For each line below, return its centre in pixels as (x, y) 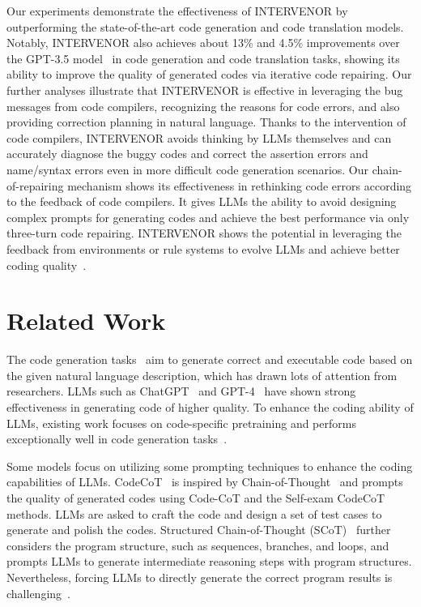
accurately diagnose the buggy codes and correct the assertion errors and (187, 154)
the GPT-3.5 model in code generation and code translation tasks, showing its (203, 58)
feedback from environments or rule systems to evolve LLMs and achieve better (203, 248)
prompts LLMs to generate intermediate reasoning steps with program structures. (209, 561)
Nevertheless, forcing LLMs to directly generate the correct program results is (200, 577)
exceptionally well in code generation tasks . (117, 439)
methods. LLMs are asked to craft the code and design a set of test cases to (194, 513)
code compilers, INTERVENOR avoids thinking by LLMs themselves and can (199, 137)
